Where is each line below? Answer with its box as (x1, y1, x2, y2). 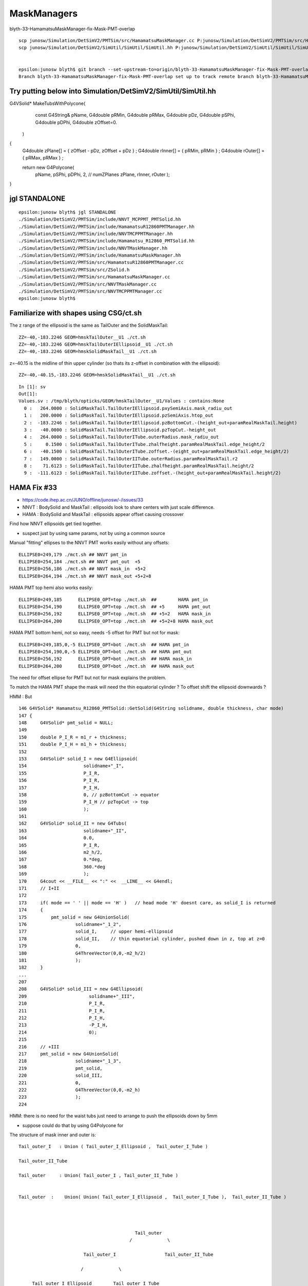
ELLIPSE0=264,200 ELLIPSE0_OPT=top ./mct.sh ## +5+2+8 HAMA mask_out (18, 618, 214, 624)
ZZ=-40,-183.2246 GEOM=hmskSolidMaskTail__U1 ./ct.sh (18, 349, 157, 354)
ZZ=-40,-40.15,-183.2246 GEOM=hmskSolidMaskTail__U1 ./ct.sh (18, 372, 176, 378)
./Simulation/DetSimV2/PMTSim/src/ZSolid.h (18, 266, 130, 273)
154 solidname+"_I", (18, 763, 124, 769)
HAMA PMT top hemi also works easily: (9, 584, 93, 591)
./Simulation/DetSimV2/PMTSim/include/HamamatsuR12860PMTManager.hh (18, 224, 195, 229)
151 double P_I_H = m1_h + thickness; (18, 741, 127, 747)
